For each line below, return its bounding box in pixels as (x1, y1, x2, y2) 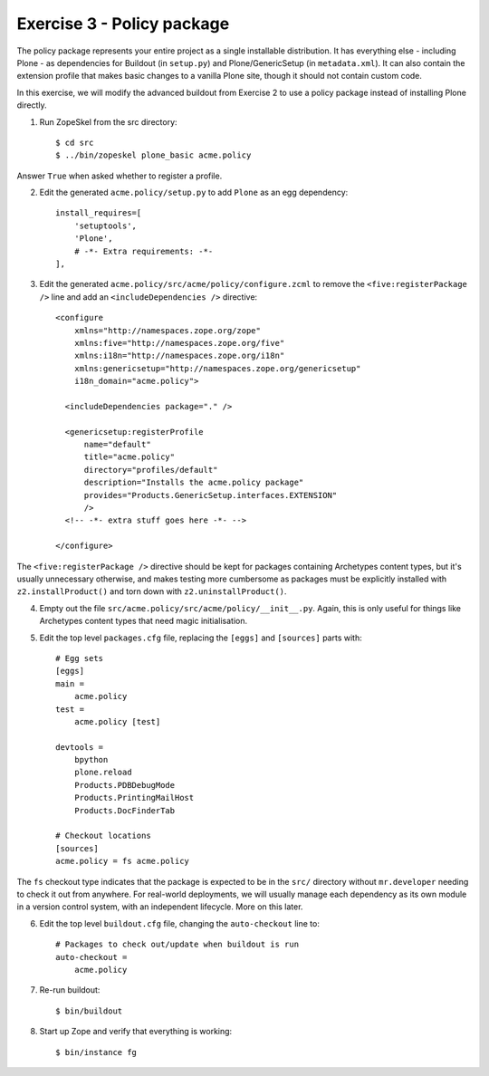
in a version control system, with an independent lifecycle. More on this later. (16, 901, 303, 912)
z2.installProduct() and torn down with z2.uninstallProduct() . (16, 586, 287, 597)
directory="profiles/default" (83, 465, 218, 475)
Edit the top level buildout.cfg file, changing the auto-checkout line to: (39, 917, 321, 928)
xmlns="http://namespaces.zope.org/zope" (73, 325, 262, 335)
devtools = (55, 742, 104, 752)
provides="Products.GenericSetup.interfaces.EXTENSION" (83, 490, 338, 500)
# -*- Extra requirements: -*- (73, 245, 214, 256)
